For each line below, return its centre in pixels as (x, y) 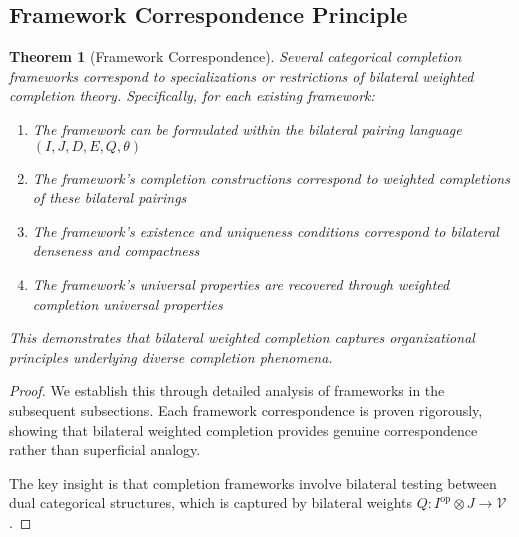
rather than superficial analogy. (105, 449)
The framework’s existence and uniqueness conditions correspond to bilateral (265, 230)
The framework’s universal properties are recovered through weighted (241, 283)
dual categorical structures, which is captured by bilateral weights (211, 502)
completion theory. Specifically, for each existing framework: (192, 95)
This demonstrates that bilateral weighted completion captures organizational (242, 337)
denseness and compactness (116, 250)
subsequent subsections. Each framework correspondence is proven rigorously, (246, 409)
